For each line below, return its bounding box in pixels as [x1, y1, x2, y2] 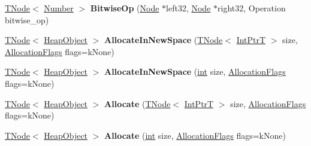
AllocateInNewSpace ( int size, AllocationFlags [104, 65, 286, 78]
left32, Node [166, 2, 211, 14]
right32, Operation [218, 2, 286, 14]
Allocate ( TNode [104, 97, 171, 109]
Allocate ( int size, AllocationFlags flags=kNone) [104, 129, 286, 141]
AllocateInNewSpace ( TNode [104, 34, 223, 46]
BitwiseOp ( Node [90, 2, 159, 14]
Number [44, 2, 74, 14]
